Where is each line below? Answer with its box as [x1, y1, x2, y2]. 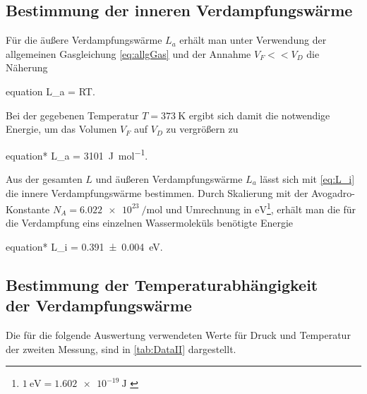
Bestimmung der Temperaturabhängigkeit [6, 274, 318, 296]
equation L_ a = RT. [6, 83, 95, 98]
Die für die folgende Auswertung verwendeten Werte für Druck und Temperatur [6, 328, 351, 342]
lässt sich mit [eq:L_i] [260, 172, 355, 186]
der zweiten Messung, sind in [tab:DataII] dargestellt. [6, 341, 236, 356]
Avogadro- [311, 185, 355, 200]
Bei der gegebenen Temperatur [6, 107, 139, 122]
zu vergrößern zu [166, 121, 239, 136]
